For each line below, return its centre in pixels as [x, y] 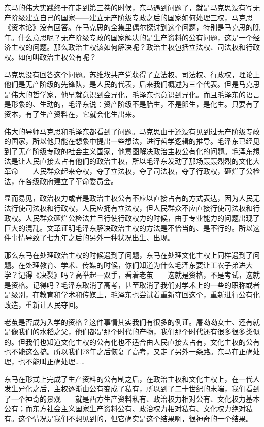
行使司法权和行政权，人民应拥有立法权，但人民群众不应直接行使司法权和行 [135, 208]
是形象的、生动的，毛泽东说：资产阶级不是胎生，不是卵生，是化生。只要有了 [132, 104]
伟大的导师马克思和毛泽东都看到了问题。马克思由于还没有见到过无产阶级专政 [132, 131]
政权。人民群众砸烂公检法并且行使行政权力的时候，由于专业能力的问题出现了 [132, 218]
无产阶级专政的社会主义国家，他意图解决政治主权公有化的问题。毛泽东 [135, 151]
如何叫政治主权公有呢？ [57, 57]
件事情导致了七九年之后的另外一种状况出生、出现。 [89, 238]
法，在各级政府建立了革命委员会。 [61, 181]
